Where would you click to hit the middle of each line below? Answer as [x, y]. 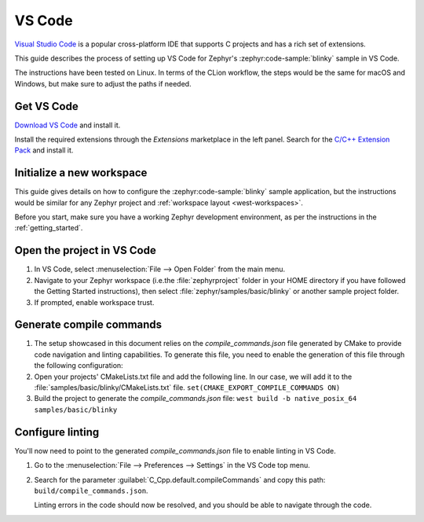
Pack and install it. [44, 150]
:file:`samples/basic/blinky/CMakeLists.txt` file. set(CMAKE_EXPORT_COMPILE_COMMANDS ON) [187, 388]
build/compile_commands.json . [91, 491]
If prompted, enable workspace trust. [94, 302]
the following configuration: [79, 366]
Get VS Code [46, 106]
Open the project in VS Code [85, 250]
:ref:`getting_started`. [49, 228]
